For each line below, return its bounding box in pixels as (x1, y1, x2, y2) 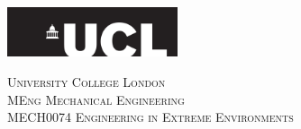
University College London (7, 72, 166, 90)
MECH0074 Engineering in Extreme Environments (7, 107, 294, 126)
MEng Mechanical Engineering (7, 90, 185, 108)
